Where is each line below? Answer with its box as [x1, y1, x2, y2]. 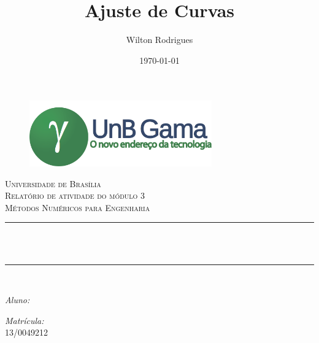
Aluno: [5, 293, 30, 306]
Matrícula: [5, 314, 44, 326]
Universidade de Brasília [5, 177, 101, 190]
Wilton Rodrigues [126, 33, 193, 46]
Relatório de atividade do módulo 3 [5, 189, 145, 202]
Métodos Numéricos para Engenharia [5, 201, 150, 214]
